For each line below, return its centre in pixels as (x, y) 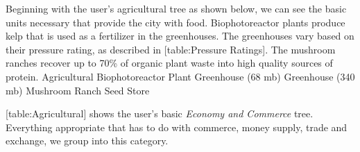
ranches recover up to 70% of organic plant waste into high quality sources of (169, 63)
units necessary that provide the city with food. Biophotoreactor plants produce (175, 22)
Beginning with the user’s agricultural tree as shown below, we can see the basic (176, 8)
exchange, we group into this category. (87, 141)
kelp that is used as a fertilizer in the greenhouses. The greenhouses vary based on (180, 36)
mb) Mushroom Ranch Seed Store (78, 90)
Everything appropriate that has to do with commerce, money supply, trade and (177, 127)
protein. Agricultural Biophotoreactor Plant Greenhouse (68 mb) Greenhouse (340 (180, 76)
